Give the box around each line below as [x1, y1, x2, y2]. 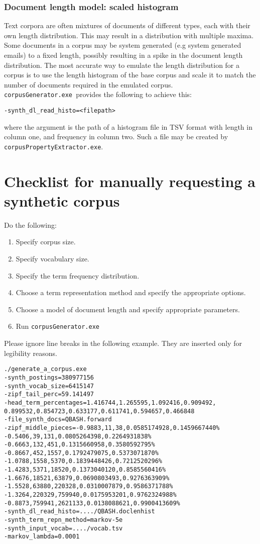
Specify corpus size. [16, 236, 76, 247]
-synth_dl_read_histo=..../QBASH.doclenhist [4, 508, 155, 515]
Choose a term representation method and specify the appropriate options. [16, 287, 246, 298]
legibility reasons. [4, 347, 57, 358]
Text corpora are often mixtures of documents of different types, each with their [4, 20, 250, 31]
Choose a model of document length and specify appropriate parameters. [16, 304, 240, 314]
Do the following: [4, 219, 57, 230]
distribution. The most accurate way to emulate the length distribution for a [4, 59, 240, 70]
